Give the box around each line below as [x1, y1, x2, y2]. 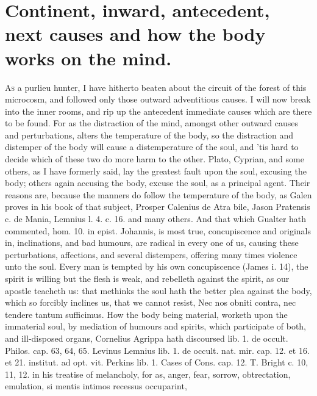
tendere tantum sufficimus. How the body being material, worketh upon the [5, 308, 288, 320]
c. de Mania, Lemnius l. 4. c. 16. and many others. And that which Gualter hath [5, 212, 307, 225]
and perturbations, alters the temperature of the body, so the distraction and [5, 128, 294, 141]
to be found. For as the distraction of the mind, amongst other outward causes [5, 117, 299, 129]
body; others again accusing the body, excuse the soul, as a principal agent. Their [5, 176, 310, 189]
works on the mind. [5, 45, 172, 70]
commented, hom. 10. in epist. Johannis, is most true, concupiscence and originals [5, 224, 311, 237]
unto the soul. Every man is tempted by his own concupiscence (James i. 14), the [5, 260, 308, 273]
